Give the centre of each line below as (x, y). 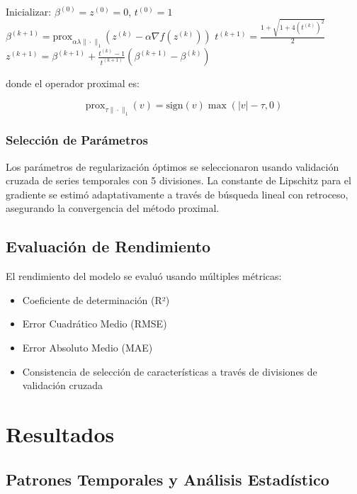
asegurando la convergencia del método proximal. (113, 208)
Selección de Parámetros (77, 140)
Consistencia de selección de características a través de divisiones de (170, 371)
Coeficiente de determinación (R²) (96, 299)
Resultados (60, 433)
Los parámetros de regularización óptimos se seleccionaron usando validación (172, 166)
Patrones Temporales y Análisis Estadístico (168, 479)
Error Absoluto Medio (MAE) (87, 347)
